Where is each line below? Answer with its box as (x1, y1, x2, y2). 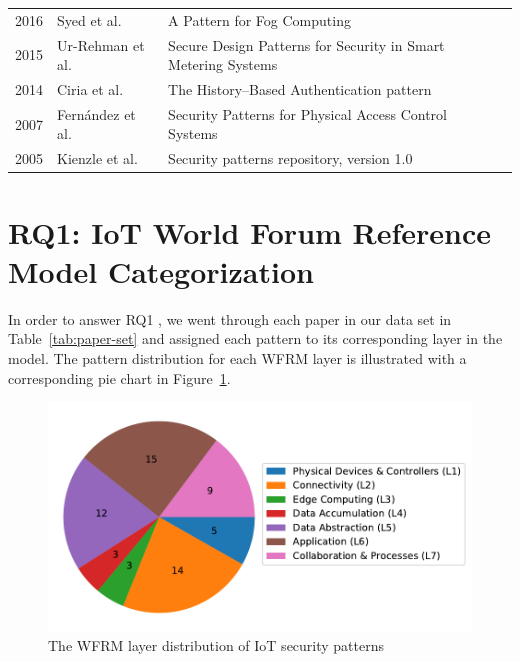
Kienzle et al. (57, 148, 138, 169)
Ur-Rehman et (57, 34, 145, 55)
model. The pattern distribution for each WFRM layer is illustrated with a (8, 347, 467, 368)
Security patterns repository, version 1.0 (168, 148, 413, 169)
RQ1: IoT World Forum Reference (8, 211, 492, 252)
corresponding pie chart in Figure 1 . (8, 367, 231, 388)
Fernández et (57, 103, 136, 124)
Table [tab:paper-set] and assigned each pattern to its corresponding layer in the (8, 328, 503, 349)
